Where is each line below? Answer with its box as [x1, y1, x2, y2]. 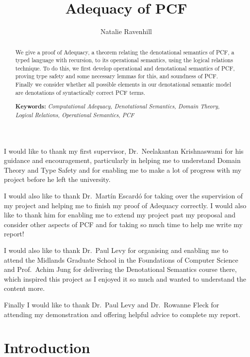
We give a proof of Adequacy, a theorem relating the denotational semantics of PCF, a [15, 48, 234, 56]
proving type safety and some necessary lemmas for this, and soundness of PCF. [15, 72, 218, 80]
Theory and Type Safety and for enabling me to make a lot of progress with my [4, 164, 242, 175]
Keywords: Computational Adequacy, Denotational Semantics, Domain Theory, [15, 102, 220, 111]
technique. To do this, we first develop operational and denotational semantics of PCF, [15, 64, 235, 72]
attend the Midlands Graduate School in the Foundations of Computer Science [4, 254, 238, 265]
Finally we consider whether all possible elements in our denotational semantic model [15, 80, 231, 89]
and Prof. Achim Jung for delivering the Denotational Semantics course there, [4, 264, 237, 274]
